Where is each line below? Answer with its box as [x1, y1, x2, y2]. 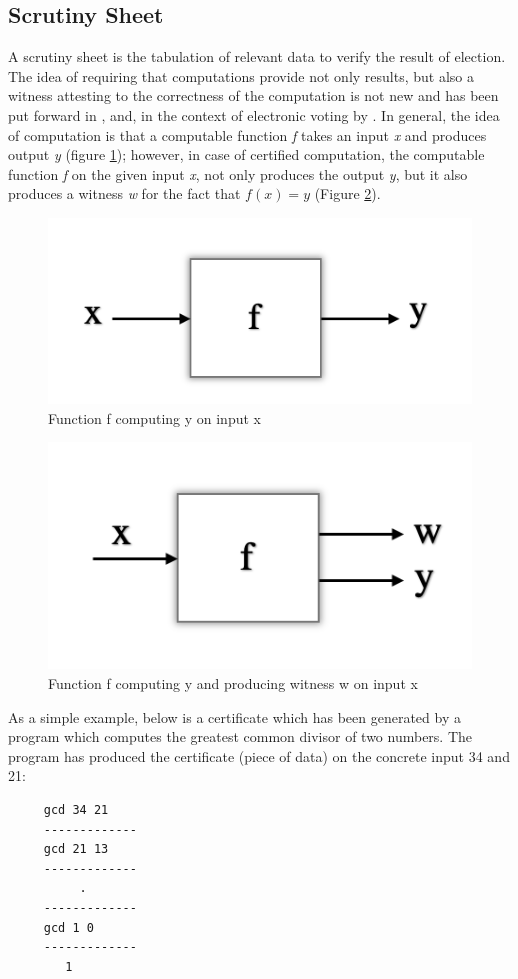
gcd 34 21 [43, 803, 109, 818]
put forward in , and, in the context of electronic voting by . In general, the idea [8, 104, 500, 125]
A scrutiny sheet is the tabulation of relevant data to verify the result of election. [8, 46, 506, 67]
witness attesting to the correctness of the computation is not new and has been [8, 85, 499, 106]
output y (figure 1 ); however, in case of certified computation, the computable [8, 144, 485, 165]
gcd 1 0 [43, 920, 94, 935]
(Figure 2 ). [314, 183, 381, 204]
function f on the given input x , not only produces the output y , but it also [8, 163, 468, 184]
